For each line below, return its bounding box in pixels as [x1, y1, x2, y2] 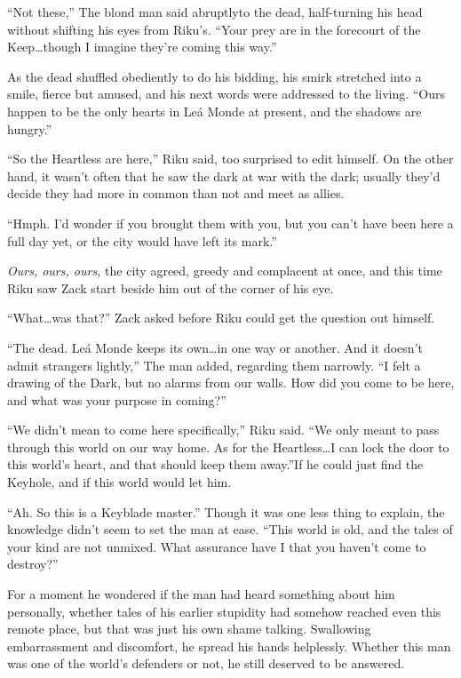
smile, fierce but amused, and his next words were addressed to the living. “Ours [7, 84, 446, 103]
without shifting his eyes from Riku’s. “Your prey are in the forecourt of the [7, 20, 421, 38]
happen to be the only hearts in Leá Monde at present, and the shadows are [7, 101, 422, 120]
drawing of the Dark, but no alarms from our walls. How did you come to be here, [7, 373, 455, 392]
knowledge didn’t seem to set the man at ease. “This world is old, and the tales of [7, 520, 453, 538]
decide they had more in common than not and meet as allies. [7, 184, 345, 203]
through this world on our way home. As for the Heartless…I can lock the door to [7, 437, 449, 456]
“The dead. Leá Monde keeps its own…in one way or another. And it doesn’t [7, 338, 423, 356]
